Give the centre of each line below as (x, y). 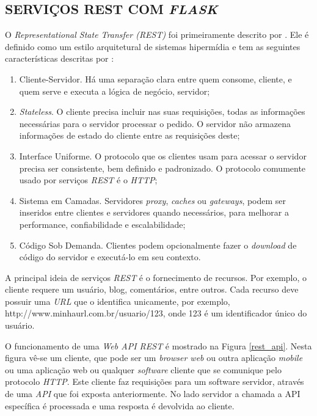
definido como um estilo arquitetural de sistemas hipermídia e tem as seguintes (153, 46)
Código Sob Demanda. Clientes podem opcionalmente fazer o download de (158, 245)
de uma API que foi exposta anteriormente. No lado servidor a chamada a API (153, 394)
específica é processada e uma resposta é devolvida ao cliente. (120, 405)
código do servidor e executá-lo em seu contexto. (110, 257)
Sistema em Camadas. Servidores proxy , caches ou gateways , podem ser (153, 200)
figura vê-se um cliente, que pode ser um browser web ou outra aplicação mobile (154, 358)
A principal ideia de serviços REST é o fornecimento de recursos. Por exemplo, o (156, 277)
